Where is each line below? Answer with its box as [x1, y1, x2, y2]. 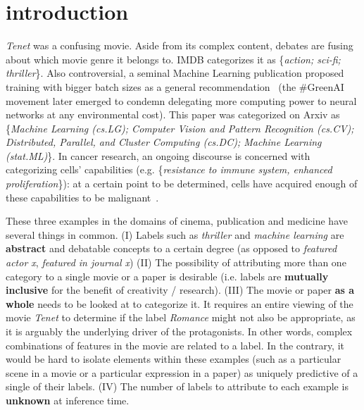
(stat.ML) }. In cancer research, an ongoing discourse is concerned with [6, 148, 310, 163]
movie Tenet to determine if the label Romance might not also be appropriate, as [6, 310, 356, 325]
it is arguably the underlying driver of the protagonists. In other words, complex [6, 324, 353, 338]
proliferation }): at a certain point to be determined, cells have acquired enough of [6, 176, 358, 191]
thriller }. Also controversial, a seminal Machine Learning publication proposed [6, 66, 344, 80]
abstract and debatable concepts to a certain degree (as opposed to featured [6, 241, 337, 256]
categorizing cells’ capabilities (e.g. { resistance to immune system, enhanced [6, 162, 332, 177]
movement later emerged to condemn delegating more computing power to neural [6, 93, 357, 108]
